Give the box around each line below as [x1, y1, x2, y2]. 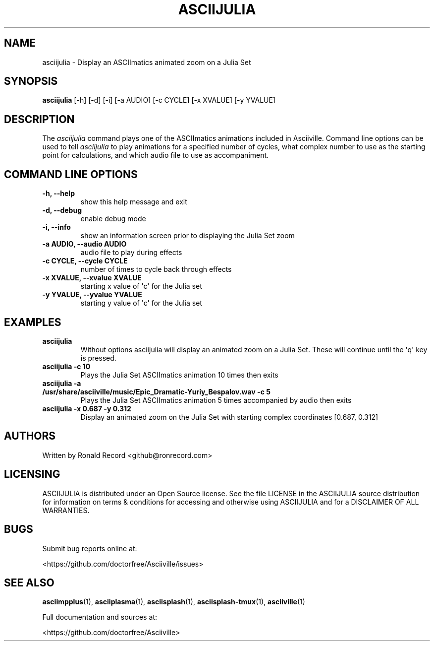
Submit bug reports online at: [42, 544, 137, 553]
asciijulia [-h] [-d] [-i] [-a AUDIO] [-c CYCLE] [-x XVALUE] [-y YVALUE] [42, 96, 276, 105]
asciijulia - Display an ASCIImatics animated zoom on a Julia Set [42, 58, 251, 66]
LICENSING [4, 468, 60, 481]
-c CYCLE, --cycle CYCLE [42, 257, 128, 265]
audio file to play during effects [80, 248, 182, 257]
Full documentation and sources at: [42, 613, 157, 622]
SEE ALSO [4, 576, 54, 589]
